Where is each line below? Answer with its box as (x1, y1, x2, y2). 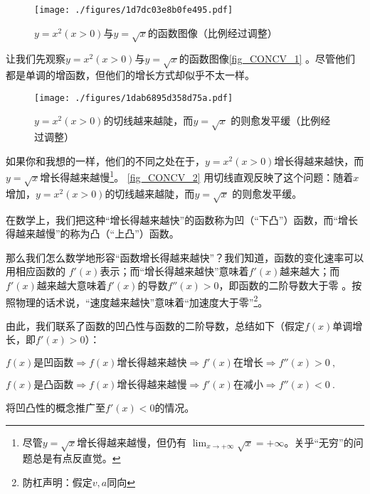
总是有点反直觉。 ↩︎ (32, 451, 121, 466)
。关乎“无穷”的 (284, 434, 354, 449)
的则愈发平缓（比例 (231, 113, 321, 128)
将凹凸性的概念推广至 (6, 399, 105, 414)
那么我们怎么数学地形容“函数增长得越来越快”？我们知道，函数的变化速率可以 (6, 249, 364, 264)
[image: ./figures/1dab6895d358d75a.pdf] (34, 92, 233, 103)
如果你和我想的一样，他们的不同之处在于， (6, 153, 205, 168)
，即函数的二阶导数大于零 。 (218, 277, 352, 292)
